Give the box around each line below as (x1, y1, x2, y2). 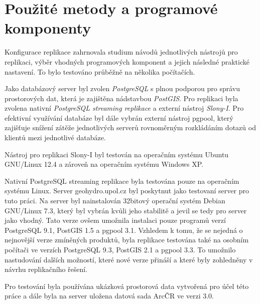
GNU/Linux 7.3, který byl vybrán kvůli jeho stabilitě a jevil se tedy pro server (5, 205, 247, 215)
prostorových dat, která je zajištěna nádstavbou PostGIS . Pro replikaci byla (5, 93, 238, 103)
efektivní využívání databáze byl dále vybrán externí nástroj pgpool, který (5, 112, 233, 123)
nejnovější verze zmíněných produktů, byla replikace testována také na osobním (5, 234, 249, 245)
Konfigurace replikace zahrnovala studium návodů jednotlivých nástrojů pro (5, 47, 238, 57)
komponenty (5, 18, 91, 38)
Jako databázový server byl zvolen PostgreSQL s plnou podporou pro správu (5, 83, 240, 94)
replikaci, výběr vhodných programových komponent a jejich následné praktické (5, 56, 249, 67)
